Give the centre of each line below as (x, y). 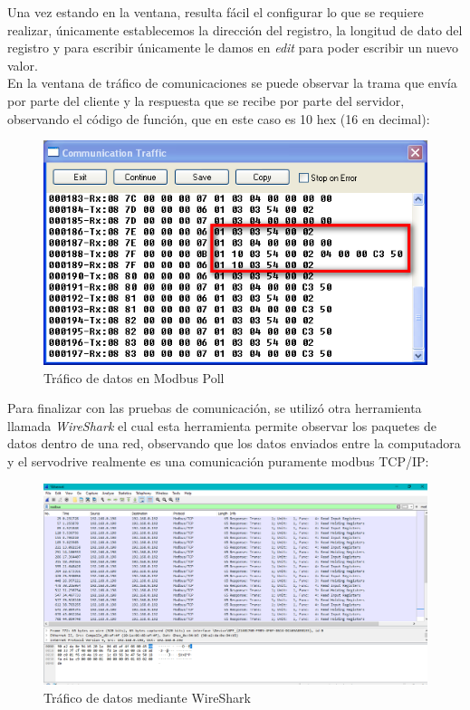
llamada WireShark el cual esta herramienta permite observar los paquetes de (222, 425)
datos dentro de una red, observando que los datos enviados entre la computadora (234, 443)
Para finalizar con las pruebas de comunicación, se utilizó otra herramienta (215, 408)
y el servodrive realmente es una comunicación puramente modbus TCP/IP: (218, 461)
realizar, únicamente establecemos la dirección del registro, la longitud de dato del (235, 29)
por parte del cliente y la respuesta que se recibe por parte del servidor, (206, 100)
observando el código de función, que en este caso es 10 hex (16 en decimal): (219, 118)
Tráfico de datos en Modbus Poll (134, 377)
